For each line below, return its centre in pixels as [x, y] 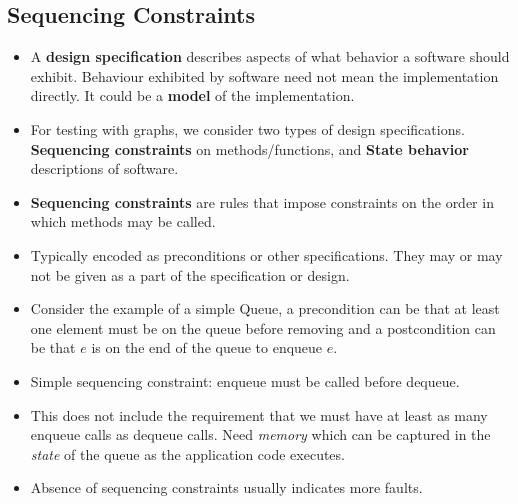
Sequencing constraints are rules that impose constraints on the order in [262, 201]
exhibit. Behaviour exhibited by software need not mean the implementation [264, 75]
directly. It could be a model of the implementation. [192, 95]
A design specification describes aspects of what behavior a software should [270, 56]
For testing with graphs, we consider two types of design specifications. [247, 128]
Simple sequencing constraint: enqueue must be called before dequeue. [245, 380]
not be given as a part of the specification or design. [190, 274]
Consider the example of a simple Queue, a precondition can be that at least [265, 308]
